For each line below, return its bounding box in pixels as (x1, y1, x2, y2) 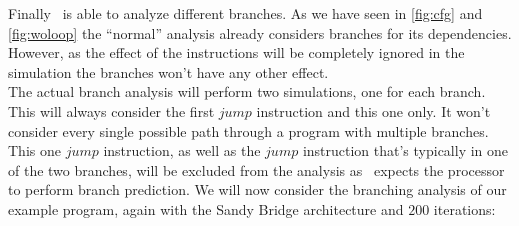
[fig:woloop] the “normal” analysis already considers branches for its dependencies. (8, 22, 512, 43)
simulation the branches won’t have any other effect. (8, 61, 329, 82)
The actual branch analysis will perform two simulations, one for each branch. (8, 81, 486, 102)
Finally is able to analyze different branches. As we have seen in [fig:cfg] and (8, 3, 483, 23)
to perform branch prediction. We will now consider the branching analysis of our (8, 179, 507, 200)
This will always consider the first (8, 100, 215, 121)
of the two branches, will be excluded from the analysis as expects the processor (8, 159, 505, 180)
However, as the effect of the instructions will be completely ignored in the (8, 42, 465, 63)
